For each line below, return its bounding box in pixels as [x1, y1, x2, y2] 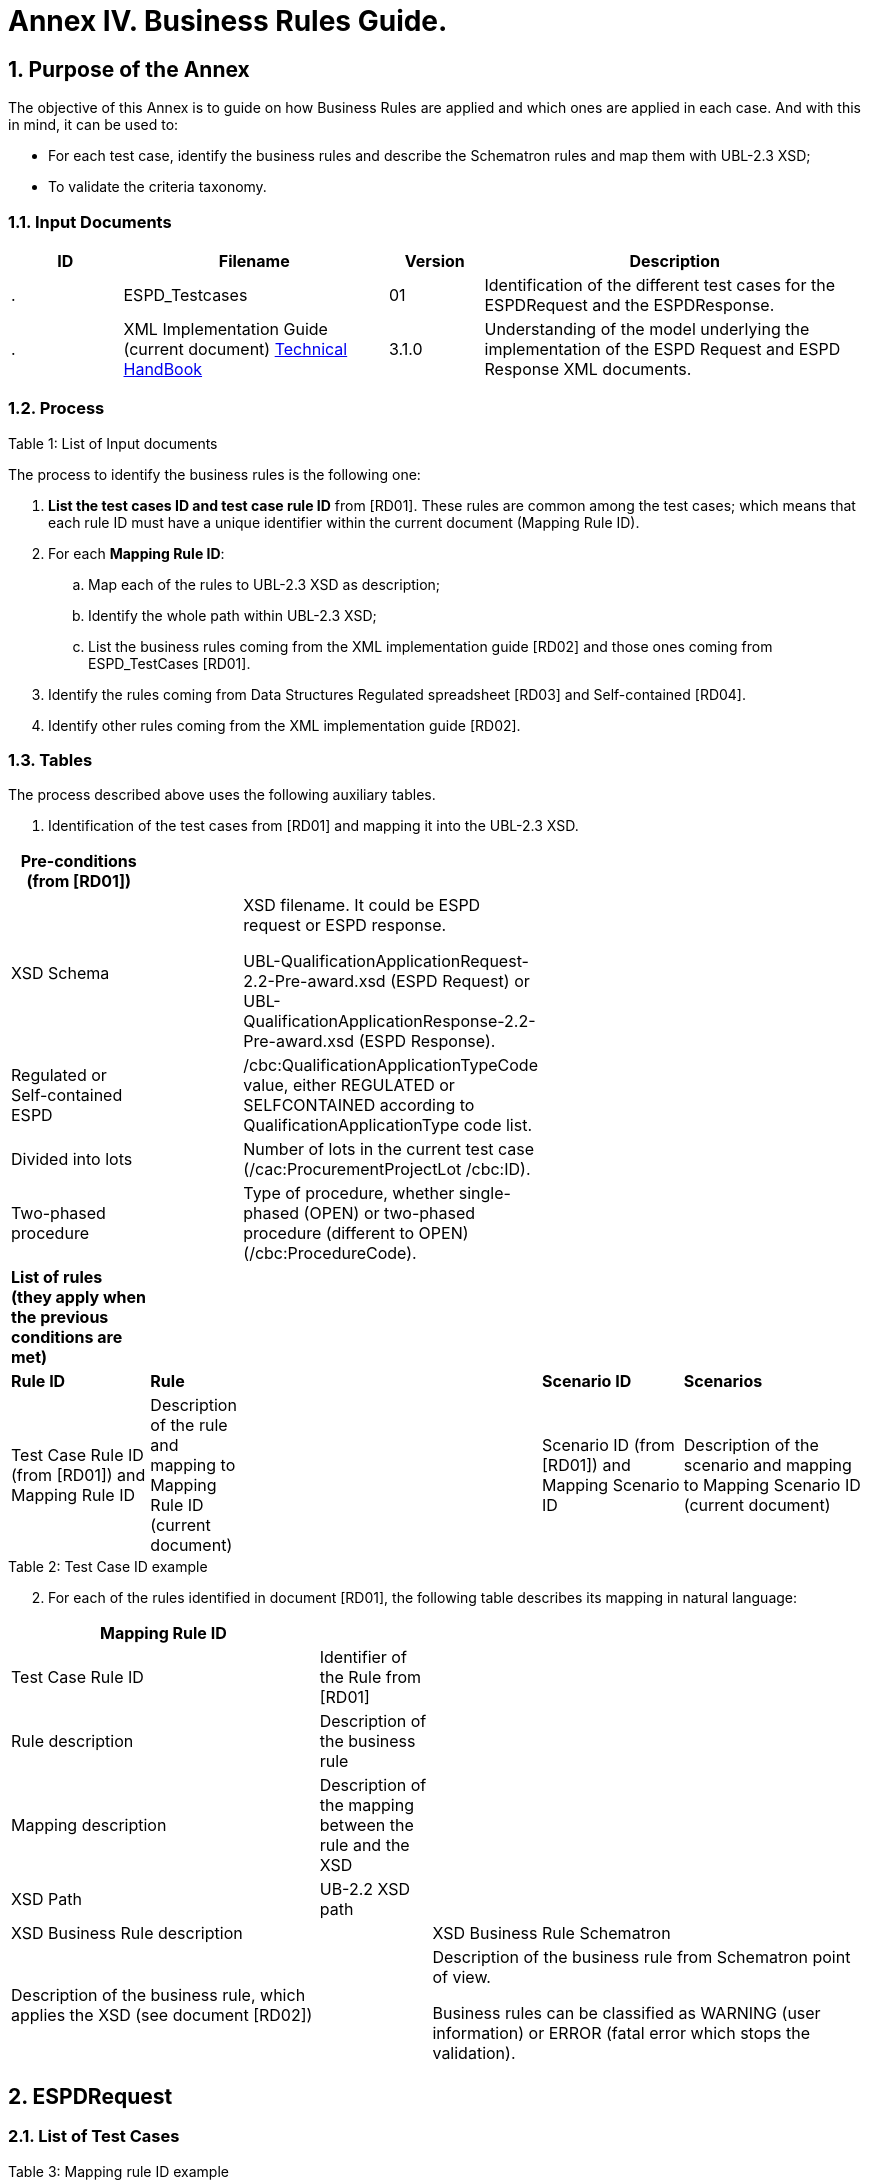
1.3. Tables [8, 750, 93, 771]
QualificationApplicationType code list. [243, 1115, 533, 1136]
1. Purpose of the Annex [8, 56, 250, 82]
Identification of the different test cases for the [484, 274, 835, 295]
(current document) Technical [123, 338, 348, 359]
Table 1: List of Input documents [8, 434, 218, 452]
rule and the [319, 1835, 410, 1856]
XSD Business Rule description [11, 1923, 243, 1944]
